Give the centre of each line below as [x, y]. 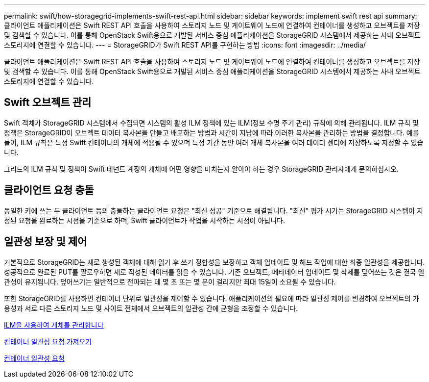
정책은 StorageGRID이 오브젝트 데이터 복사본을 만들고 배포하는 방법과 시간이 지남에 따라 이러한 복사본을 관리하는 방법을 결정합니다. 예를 [212, 132]
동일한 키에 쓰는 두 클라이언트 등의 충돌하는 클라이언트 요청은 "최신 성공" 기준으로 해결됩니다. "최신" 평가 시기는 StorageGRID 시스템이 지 [214, 210]
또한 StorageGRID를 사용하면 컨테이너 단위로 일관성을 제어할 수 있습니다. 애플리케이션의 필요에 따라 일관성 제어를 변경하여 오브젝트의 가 [212, 298]
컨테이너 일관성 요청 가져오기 [48, 341]
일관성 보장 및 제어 [46, 242]
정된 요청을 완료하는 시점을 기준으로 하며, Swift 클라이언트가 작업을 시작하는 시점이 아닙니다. [144, 220]
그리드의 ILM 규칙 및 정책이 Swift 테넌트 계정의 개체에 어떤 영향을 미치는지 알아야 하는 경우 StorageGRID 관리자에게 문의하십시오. [201, 169]
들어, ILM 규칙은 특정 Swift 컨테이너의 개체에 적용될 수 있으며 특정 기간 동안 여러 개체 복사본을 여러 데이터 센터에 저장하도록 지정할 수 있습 [214, 142]
